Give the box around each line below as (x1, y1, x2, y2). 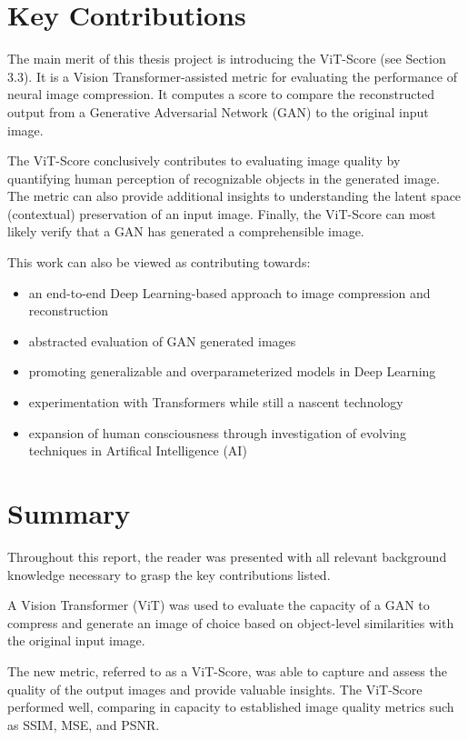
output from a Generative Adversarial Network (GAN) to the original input (7, 102, 429, 121)
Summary (7, 495, 131, 531)
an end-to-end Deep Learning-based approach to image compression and (28, 283, 431, 302)
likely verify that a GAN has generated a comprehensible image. (7, 222, 364, 241)
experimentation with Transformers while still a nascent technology (28, 393, 403, 412)
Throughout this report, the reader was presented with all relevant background (7, 546, 447, 565)
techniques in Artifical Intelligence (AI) (28, 441, 247, 460)
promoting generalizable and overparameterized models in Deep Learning (28, 362, 436, 381)
